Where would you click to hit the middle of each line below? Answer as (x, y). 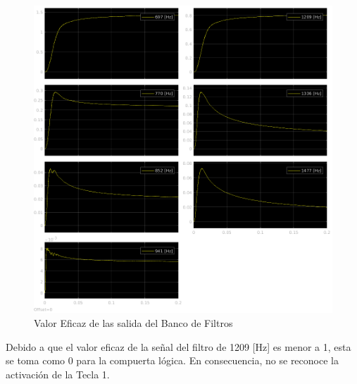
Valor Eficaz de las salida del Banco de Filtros (133, 322)
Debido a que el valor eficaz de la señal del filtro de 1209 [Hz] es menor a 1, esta (178, 346)
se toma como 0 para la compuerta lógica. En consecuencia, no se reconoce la (172, 360)
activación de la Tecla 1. (58, 374)
